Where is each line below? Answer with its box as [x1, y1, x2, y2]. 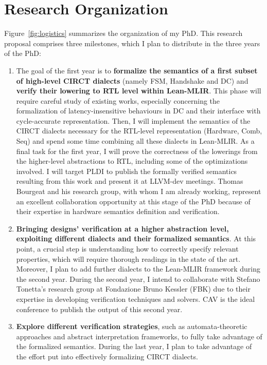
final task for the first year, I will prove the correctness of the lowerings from [16, 145, 258, 156]
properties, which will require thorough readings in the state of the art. [16, 253, 241, 264]
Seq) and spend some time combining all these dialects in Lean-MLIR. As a [16, 136, 255, 146]
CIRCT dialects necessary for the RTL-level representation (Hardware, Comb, [16, 125, 262, 136]
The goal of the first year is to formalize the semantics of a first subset [16, 65, 258, 75]
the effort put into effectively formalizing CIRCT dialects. [16, 351, 198, 361]
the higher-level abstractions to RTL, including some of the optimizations [16, 156, 248, 166]
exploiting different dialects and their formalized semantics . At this [16, 233, 256, 244]
